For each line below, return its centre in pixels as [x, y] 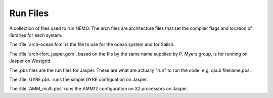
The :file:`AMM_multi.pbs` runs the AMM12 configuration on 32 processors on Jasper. [99, 89]
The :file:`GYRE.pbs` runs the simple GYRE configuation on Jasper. [79, 79]
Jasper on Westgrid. [30, 61]
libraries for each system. [36, 35]
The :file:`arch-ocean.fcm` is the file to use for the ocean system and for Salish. [92, 44]
